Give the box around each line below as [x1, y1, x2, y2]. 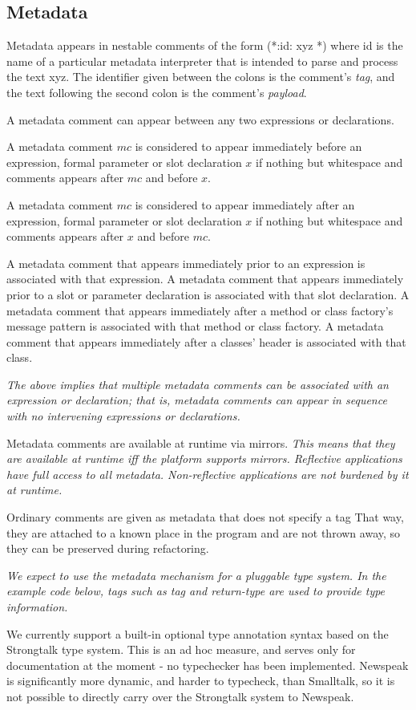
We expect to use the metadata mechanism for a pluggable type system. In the [6, 566, 386, 583]
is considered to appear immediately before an [135, 138, 362, 155]
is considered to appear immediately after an [135, 196, 355, 213]
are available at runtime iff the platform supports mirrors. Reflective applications [6, 450, 402, 467]
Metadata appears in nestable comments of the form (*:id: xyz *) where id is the [6, 37, 403, 54]
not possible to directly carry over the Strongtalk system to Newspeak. [6, 688, 354, 704]
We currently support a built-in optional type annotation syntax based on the [6, 625, 389, 642]
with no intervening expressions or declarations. [6, 408, 240, 424]
